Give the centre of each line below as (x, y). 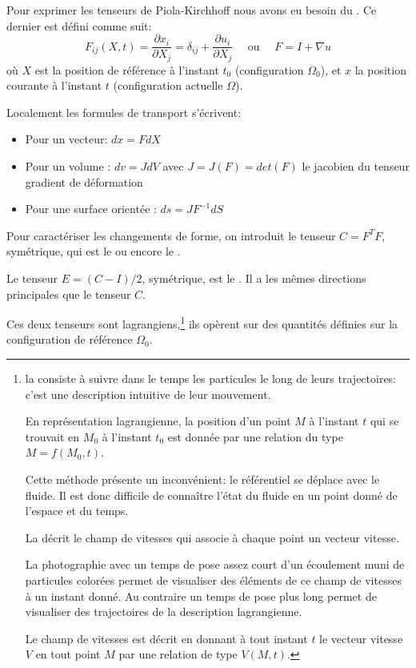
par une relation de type (178, 654)
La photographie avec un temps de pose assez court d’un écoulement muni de (215, 564)
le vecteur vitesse (361, 638)
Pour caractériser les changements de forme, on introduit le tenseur (171, 235)
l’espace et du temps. (77, 511)
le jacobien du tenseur (356, 166)
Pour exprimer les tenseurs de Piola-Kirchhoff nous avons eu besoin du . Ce (192, 10)
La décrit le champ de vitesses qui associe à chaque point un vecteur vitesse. (212, 537)
